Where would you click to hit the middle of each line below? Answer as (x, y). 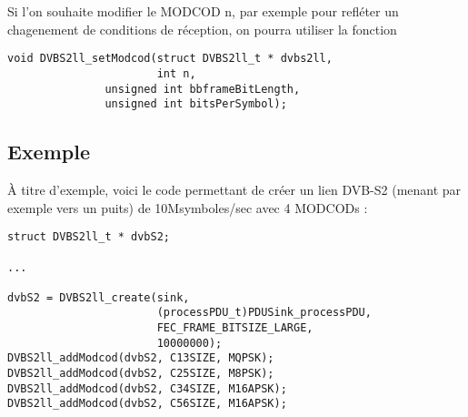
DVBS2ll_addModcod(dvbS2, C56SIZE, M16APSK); (147, 404)
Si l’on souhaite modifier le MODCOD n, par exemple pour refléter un (203, 11)
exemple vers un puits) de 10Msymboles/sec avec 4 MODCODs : (188, 207)
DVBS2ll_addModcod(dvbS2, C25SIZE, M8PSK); (141, 374)
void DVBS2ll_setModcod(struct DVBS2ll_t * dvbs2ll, (170, 59)
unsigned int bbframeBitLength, (203, 89)
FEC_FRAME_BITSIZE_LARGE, (235, 328)
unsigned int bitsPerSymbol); (196, 104)
